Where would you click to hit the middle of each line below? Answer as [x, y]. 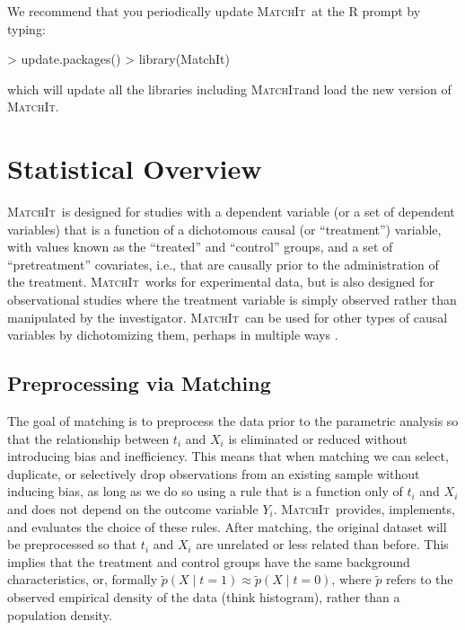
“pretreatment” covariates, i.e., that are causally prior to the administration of [223, 264]
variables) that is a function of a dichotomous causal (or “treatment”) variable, [224, 229]
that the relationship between [88, 438]
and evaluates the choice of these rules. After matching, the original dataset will [227, 526]
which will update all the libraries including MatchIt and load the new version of [229, 89]
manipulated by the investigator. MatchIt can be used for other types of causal [228, 317]
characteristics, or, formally [83, 579]
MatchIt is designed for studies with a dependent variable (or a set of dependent [231, 212]
